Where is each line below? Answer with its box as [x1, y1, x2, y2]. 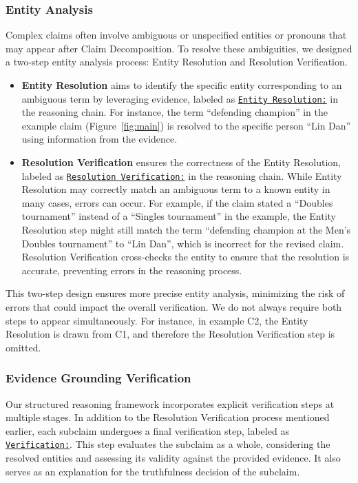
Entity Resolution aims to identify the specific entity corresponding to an [21, 78, 342, 92]
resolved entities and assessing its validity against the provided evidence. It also [6, 451, 341, 465]
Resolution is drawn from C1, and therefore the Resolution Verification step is [6, 327, 335, 341]
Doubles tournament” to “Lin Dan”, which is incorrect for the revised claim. [21, 236, 344, 250]
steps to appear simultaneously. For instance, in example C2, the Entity [6, 313, 308, 327]
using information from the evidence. [21, 132, 178, 146]
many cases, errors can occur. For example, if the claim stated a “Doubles [21, 195, 333, 209]
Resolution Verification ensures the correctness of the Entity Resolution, [21, 155, 341, 169]
